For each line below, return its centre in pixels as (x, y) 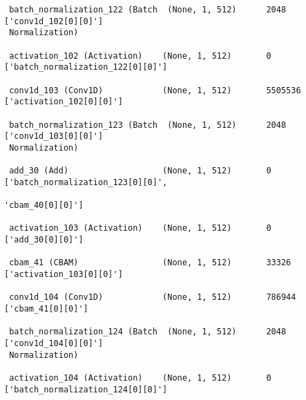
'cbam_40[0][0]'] (44, 206)
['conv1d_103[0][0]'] (54, 136)
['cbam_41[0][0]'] (46, 309)
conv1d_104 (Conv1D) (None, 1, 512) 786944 (153, 297)
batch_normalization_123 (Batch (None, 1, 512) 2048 (148, 125)
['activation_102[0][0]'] (64, 102)
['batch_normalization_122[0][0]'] (86, 67)
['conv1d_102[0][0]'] (54, 21)
